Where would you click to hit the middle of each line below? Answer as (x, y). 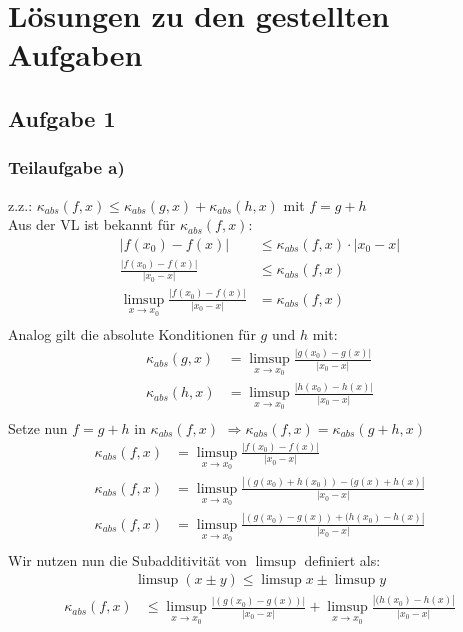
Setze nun (38, 428)
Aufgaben (75, 54)
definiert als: (342, 559)
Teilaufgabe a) (66, 167)
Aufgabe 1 (62, 117)
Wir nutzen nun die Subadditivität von (127, 559)
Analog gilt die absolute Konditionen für (132, 334)
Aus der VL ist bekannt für (92, 224)
